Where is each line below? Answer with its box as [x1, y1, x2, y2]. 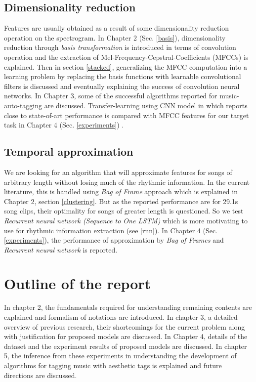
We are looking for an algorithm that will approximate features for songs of [4, 167, 232, 177]
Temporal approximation [4, 144, 133, 159]
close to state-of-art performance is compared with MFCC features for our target [4, 110, 249, 120]
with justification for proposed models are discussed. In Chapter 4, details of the [4, 331, 248, 341]
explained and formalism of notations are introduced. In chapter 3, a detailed [4, 312, 238, 322]
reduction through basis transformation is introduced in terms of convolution [4, 42, 236, 52]
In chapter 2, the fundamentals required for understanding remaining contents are [4, 302, 252, 312]
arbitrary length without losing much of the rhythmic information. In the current [4, 176, 250, 187]
